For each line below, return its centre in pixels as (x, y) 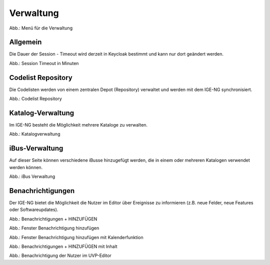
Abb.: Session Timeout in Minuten (44, 63)
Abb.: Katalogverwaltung (35, 134)
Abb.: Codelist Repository (35, 99)
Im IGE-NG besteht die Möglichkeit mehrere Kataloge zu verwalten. (78, 125)
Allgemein (25, 42)
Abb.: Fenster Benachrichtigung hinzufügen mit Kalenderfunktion (76, 237)
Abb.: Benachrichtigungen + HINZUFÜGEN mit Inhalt (63, 246)
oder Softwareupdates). (34, 209)
